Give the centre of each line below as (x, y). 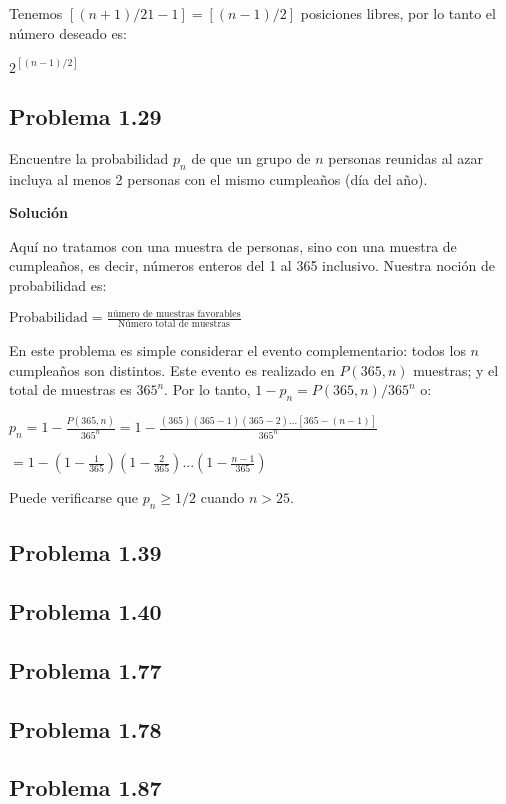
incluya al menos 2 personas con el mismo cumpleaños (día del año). (218, 178)
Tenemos (36, 13)
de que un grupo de (251, 157)
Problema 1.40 (85, 611)
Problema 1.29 (85, 116)
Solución (39, 212)
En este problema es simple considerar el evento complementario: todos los (237, 349)
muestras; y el (456, 369)
